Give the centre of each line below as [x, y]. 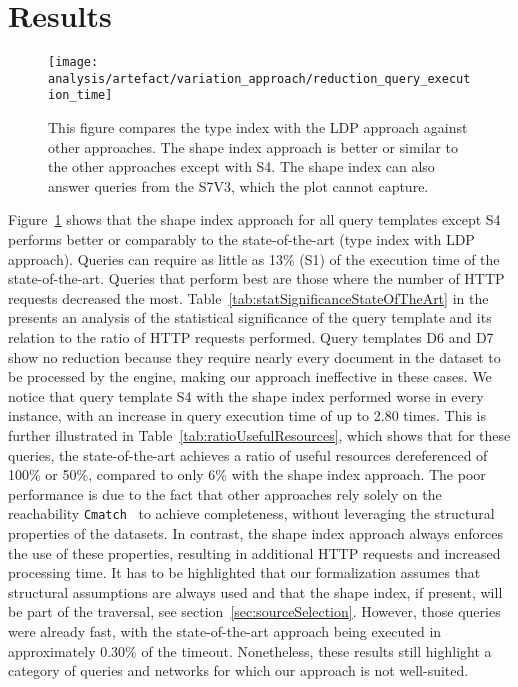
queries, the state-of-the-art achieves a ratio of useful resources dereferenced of [248, 454]
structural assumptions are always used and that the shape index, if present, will [255, 591]
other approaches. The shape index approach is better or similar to [253, 146]
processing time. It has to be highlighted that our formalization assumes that [244, 572]
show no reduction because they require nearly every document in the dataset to [254, 356]
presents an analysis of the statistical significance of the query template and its [250, 317]
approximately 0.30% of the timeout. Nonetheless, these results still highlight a [250, 650]
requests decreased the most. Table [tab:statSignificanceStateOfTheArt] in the [248, 297]
